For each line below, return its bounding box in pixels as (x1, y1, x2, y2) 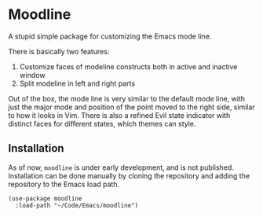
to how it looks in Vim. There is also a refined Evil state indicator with (8, 110, 231, 120)
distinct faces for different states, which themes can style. (8, 119, 196, 128)
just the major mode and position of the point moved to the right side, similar (8, 102, 255, 112)
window (19, 70, 46, 79)
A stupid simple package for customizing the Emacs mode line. (8, 31, 212, 41)
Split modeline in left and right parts (19, 79, 136, 88)
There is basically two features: (8, 46, 110, 56)
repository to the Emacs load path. (8, 179, 120, 189)
